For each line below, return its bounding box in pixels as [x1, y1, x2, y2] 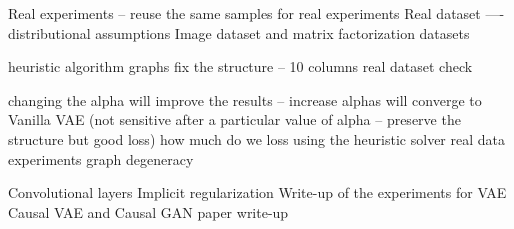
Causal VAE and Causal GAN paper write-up [8, 201, 289, 222]
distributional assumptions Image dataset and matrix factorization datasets [8, 22, 470, 43]
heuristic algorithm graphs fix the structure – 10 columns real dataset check [8, 56, 473, 77]
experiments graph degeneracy [8, 148, 194, 169]
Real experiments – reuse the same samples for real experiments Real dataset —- [8, 3, 505, 23]
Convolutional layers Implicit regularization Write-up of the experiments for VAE [8, 182, 507, 203]
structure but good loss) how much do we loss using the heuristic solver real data [8, 128, 505, 149]
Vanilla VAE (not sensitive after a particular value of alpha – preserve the [8, 109, 461, 130]
